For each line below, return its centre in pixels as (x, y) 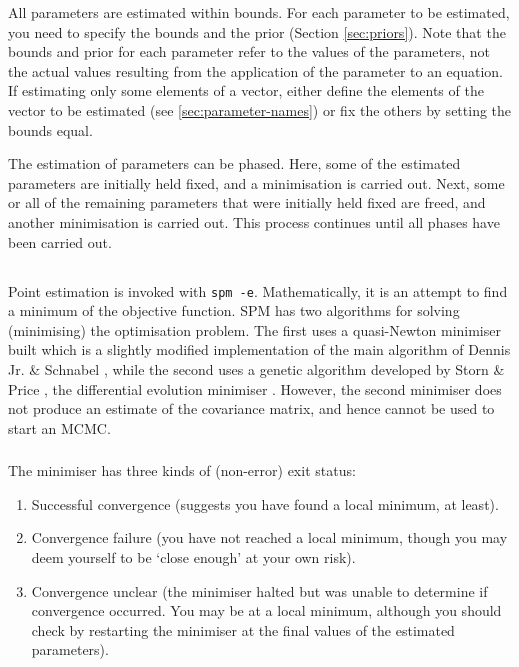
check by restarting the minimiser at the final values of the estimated (243, 629)
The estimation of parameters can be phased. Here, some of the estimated (234, 163)
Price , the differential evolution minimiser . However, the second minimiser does (255, 388)
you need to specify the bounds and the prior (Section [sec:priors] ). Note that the (257, 31)
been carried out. (60, 241)
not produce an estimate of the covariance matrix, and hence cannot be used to (251, 408)
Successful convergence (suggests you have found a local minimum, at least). (265, 503)
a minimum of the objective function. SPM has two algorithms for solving (234, 310)
